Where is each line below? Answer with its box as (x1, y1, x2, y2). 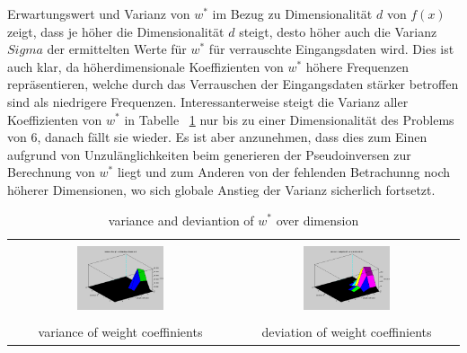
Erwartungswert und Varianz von (7, 4, 190, 22)
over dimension (276, 210, 359, 229)
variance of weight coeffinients (38, 322, 203, 341)
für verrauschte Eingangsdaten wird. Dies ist (208, 40, 454, 58)
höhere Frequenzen (305, 57, 410, 75)
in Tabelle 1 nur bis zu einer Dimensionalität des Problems (124, 110, 454, 128)
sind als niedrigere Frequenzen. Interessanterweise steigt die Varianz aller (7, 92, 409, 110)
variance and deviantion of (108, 210, 254, 229)
